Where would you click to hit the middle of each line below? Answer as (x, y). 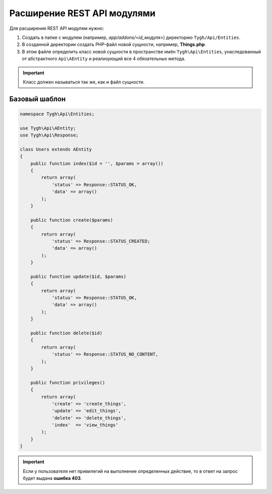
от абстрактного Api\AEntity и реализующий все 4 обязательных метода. (104, 59)
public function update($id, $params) (78, 276)
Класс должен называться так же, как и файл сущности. (84, 82)
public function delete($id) (66, 333)
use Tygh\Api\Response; (49, 135)
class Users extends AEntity (56, 149)
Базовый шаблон (38, 99)
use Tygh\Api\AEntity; (48, 128)
